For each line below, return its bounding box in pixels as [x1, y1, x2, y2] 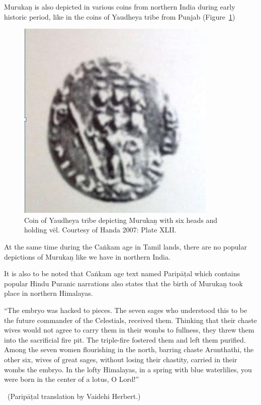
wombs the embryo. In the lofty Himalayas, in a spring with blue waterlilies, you [4, 364, 252, 374]
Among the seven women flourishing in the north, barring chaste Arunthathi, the [4, 344, 254, 355]
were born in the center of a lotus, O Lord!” [4, 374, 139, 384]
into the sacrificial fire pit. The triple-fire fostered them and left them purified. [4, 334, 246, 345]
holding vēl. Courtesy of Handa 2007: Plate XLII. [24, 224, 177, 235]
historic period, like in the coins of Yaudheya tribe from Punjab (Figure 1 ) [4, 11, 235, 22]
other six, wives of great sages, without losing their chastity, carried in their [4, 354, 237, 364]
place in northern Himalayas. [4, 288, 93, 298]
